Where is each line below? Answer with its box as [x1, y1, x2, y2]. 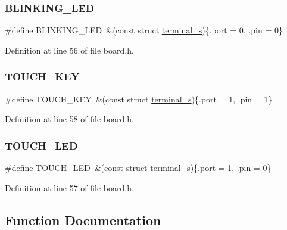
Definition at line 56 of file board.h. [5, 43, 134, 56]
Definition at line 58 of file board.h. [5, 113, 134, 125]
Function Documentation [5, 210, 161, 229]
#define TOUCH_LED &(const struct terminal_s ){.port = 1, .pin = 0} [5, 161, 272, 174]
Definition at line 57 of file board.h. [5, 181, 134, 194]
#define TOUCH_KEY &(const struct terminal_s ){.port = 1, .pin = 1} [5, 92, 273, 105]
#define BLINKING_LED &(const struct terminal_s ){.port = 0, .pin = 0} [5, 24, 283, 36]
